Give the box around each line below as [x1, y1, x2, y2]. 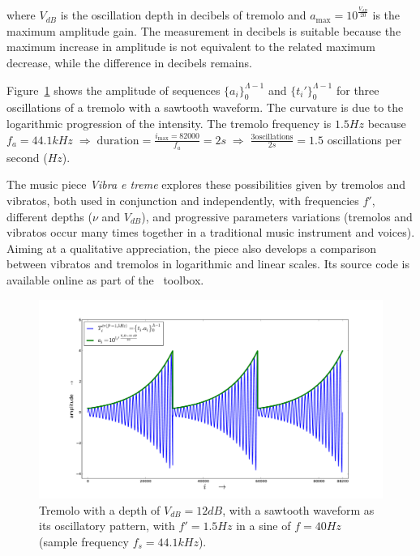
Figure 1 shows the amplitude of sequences [6, 81, 221, 98]
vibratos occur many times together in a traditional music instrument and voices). [6, 224, 415, 241]
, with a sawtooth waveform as [222, 501, 375, 518]
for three [336, 81, 379, 98]
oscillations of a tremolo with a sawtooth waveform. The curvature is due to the [6, 99, 404, 116]
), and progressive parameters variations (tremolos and [141, 207, 413, 225]
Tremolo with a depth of [39, 501, 161, 518]
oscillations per [327, 130, 402, 148]
